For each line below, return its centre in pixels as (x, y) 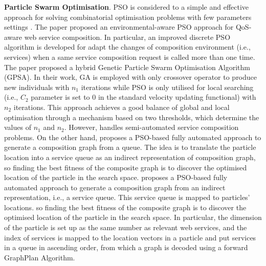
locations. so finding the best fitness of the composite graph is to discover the (125, 207)
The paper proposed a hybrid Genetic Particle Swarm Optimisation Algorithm (127, 67)
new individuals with (37, 87)
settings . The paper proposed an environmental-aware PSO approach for (119, 27)
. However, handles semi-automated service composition (151, 127)
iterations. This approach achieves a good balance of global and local (121, 107)
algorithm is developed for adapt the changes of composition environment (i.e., (127, 47)
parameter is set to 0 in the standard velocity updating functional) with (143, 97)
